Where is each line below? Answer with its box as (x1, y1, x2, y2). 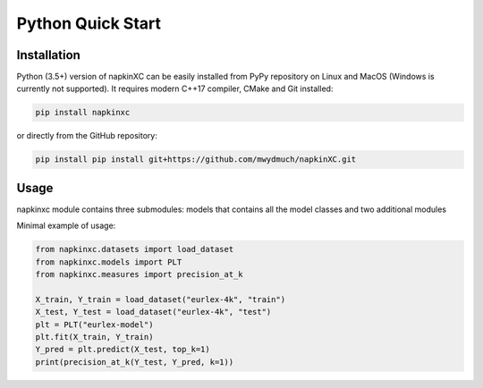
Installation (16, 47, 80, 63)
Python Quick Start (16, 13, 161, 33)
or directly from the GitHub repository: (16, 131, 158, 141)
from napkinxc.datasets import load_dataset (35, 244, 234, 255)
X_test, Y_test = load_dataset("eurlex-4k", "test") (35, 307, 272, 317)
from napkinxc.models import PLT (35, 257, 182, 267)
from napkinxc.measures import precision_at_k (35, 269, 243, 280)
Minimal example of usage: (16, 220, 116, 232)
